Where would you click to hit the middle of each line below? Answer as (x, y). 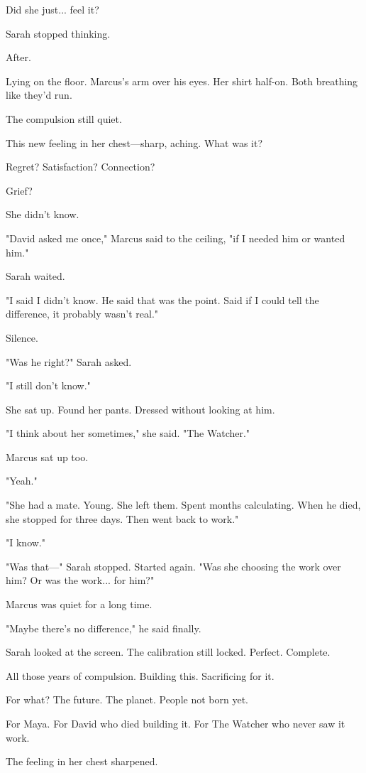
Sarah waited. (35, 276)
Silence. (22, 337)
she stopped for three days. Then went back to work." (122, 518)
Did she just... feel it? (52, 9)
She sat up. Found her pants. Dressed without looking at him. (140, 409)
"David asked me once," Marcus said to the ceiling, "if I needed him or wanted (176, 238)
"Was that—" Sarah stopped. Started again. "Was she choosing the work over (173, 566)
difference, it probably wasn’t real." (82, 314)
